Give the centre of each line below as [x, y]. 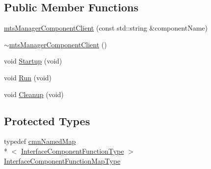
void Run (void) [28, 77]
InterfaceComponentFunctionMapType [62, 160]
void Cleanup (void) [34, 94]
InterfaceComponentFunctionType [73, 151]
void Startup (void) [33, 61]
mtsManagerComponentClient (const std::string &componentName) [106, 28]
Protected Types [47, 120]
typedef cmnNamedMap [40, 141]
